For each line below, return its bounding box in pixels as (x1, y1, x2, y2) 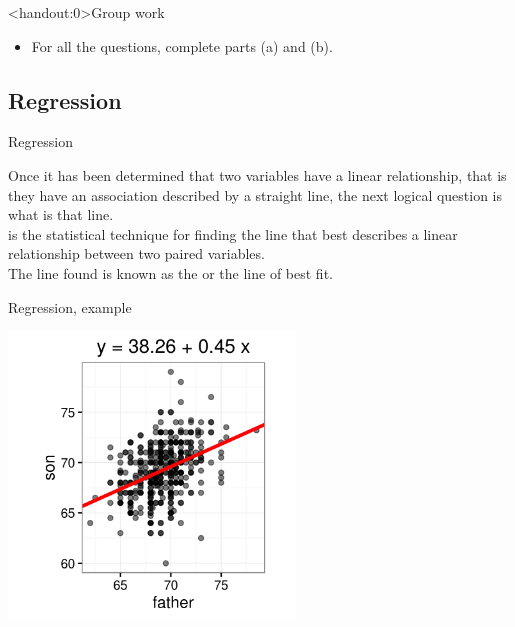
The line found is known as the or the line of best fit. (8, 262, 333, 283)
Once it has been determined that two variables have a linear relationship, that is (8, 164, 507, 185)
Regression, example (8, 296, 132, 317)
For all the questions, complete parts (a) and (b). (31, 35, 333, 56)
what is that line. (8, 204, 114, 225)
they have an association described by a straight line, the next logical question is (8, 184, 503, 205)
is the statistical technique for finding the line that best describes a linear (8, 223, 458, 244)
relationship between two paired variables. (8, 243, 265, 264)
